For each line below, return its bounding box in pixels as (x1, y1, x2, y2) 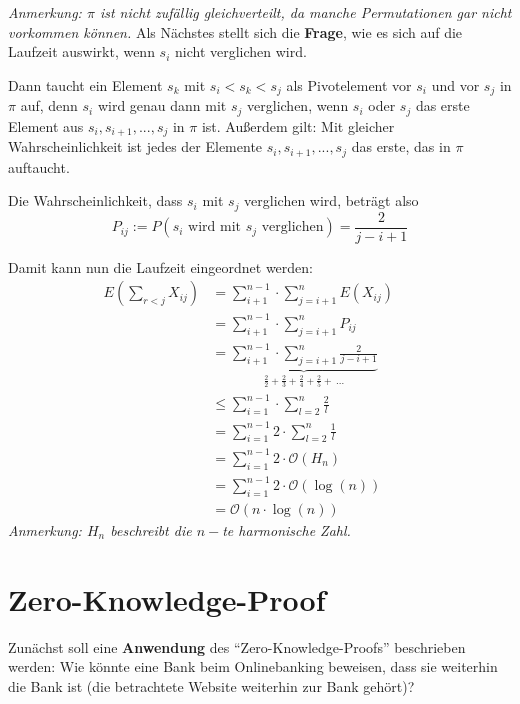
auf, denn (20, 95, 78, 116)
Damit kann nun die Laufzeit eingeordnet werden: (8, 256, 313, 277)
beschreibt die (110, 520, 192, 540)
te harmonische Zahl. (222, 520, 351, 540)
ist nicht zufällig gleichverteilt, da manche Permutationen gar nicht (99, 2, 512, 22)
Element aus (8, 115, 84, 136)
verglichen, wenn (247, 95, 349, 116)
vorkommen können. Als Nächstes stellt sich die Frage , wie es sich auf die (8, 21, 463, 42)
